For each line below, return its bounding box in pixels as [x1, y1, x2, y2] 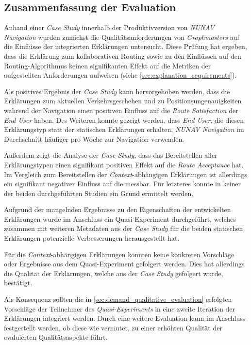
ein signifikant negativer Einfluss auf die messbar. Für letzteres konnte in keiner [4, 179, 241, 189]
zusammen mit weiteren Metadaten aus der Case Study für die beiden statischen [4, 223, 243, 233]
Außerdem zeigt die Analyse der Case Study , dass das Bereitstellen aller [4, 150, 218, 160]
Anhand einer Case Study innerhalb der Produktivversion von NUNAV [4, 22, 215, 33]
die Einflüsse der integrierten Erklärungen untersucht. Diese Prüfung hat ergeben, [4, 41, 247, 51]
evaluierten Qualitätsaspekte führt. [4, 332, 108, 342]
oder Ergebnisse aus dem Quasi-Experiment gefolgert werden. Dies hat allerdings [4, 259, 245, 269]
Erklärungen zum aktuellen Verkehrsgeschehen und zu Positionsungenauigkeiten [4, 96, 242, 106]
